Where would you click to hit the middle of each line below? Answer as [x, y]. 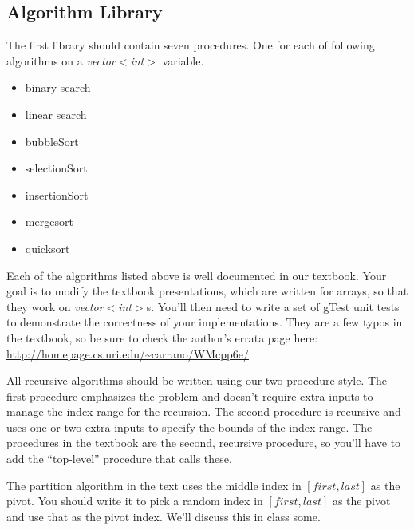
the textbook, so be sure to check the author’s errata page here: [162, 337]
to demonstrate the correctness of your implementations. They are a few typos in [205, 322]
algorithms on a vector [61, 60]
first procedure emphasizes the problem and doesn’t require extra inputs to [190, 396]
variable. [183, 60]
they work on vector [55, 306]
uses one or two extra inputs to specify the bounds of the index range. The [189, 427]
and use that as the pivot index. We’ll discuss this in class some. [164, 516]
